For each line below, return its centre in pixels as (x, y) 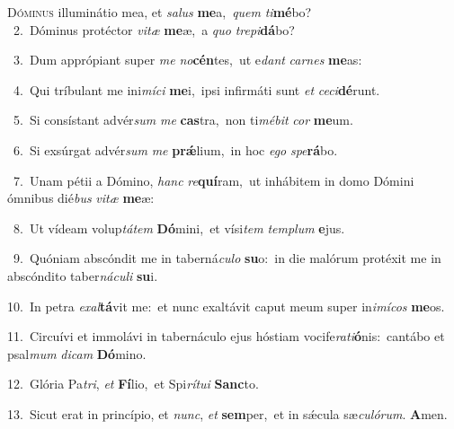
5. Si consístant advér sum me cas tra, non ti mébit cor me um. (183, 120)
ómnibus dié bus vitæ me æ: (81, 198)
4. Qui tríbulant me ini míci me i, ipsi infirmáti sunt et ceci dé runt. (196, 89)
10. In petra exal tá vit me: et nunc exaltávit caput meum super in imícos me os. (226, 306)
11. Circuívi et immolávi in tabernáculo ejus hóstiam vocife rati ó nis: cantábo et (226, 336)
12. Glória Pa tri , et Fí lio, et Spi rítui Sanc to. (133, 384)
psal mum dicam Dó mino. (77, 353)
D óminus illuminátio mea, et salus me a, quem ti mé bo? (160, 12)
